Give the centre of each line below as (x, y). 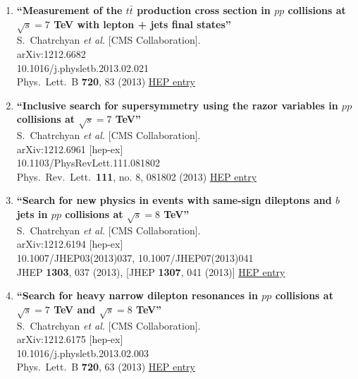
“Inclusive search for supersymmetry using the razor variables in (177, 105)
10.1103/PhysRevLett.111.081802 (88, 163)
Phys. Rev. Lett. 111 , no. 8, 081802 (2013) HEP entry (137, 176)
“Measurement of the (69, 10)
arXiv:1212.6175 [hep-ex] (70, 339)
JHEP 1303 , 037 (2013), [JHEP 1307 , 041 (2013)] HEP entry (151, 271)
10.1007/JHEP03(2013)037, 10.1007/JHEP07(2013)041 (135, 258)
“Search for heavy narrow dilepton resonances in (137, 295)
